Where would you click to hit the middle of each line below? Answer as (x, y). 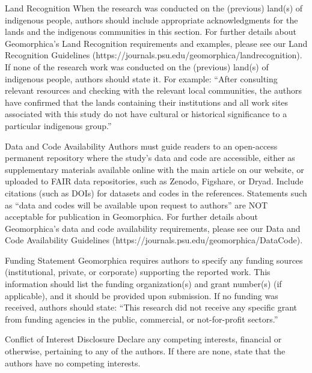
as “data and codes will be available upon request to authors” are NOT (136, 205)
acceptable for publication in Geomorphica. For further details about (132, 217)
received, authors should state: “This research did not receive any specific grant (151, 307)
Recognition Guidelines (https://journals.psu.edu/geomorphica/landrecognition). (154, 55)
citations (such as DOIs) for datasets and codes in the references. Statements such (156, 193)
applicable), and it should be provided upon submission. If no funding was (142, 295)
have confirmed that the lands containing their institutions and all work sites (147, 102)
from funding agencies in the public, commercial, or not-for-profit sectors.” (142, 319)
